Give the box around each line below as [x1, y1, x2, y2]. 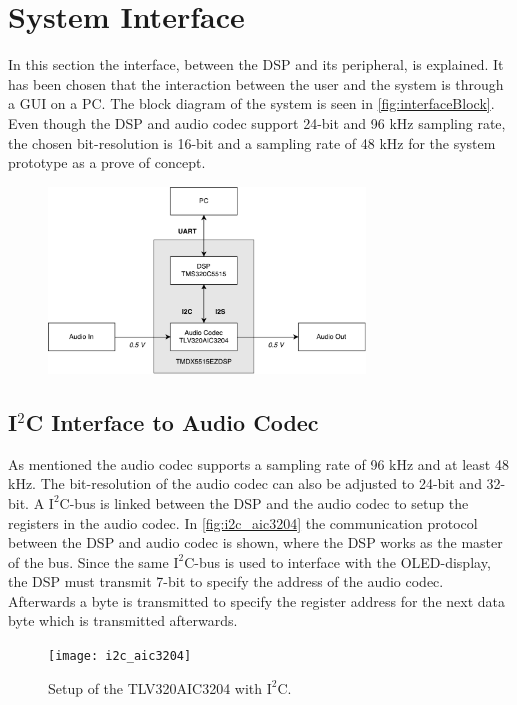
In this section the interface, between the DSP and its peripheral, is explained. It [8, 54, 504, 75]
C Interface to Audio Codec [25, 406, 319, 437]
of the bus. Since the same [8, 551, 169, 572]
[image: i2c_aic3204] [48, 649, 192, 664]
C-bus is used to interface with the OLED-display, [184, 551, 491, 572]
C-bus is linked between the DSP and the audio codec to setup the [59, 492, 469, 513]
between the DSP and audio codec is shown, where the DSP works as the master [8, 532, 503, 553]
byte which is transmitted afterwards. [8, 610, 238, 631]
